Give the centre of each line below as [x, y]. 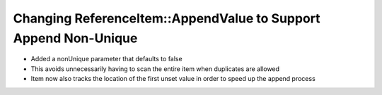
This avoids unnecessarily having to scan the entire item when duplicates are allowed [155, 69]
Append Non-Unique [75, 38]
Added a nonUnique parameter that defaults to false [107, 59]
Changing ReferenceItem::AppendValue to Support [167, 18]
